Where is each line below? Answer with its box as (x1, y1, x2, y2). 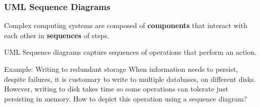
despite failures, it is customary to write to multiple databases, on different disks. (4, 73, 256, 84)
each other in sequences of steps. (4, 30, 109, 40)
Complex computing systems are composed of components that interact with (4, 20, 247, 31)
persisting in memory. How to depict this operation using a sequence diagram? (4, 93, 247, 103)
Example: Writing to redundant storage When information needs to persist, (4, 64, 238, 74)
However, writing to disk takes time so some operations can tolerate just (4, 83, 229, 94)
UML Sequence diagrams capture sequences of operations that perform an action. (4, 47, 257, 57)
